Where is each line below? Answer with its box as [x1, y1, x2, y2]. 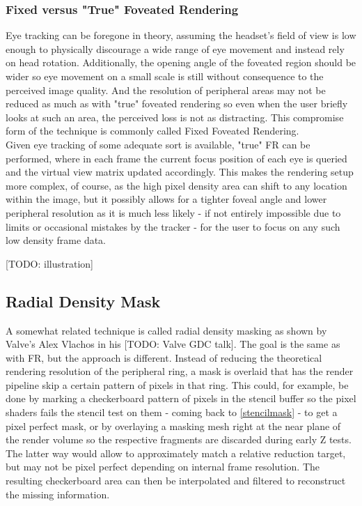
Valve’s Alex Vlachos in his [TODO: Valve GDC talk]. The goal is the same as [6, 337, 340, 351]
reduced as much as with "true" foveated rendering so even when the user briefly [6, 96, 348, 111]
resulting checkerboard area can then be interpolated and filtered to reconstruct [6, 473, 346, 488]
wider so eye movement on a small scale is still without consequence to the [6, 69, 324, 83]
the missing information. [6, 486, 110, 501]
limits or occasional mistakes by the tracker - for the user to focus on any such [6, 219, 340, 233]
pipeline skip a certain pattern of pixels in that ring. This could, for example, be [6, 377, 349, 392]
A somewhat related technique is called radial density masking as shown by [6, 323, 327, 337]
